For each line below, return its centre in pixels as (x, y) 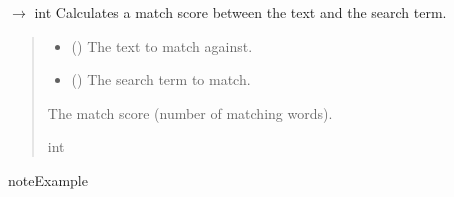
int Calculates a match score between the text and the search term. (240, 12)
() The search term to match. (161, 79)
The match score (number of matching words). (190, 112)
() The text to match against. (162, 45)
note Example (48, 179)
